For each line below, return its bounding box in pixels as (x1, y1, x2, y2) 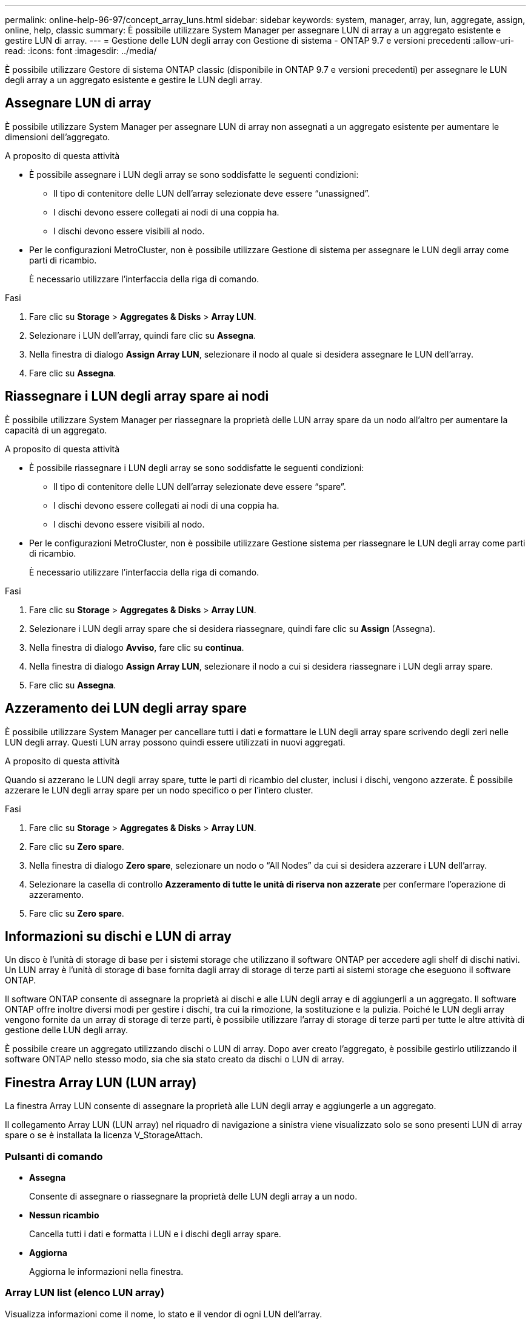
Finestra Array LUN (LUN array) (5, 1074, 197, 1090)
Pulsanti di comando (5, 1150, 103, 1163)
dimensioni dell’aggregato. (5, 131, 110, 142)
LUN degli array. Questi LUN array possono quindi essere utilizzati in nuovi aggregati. (5, 736, 346, 747)
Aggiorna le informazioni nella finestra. (29, 1266, 184, 1277)
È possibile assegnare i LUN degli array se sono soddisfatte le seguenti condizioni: (29, 169, 359, 180)
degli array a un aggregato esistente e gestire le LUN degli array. (5, 75, 262, 85)
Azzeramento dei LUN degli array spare (5, 701, 247, 716)
